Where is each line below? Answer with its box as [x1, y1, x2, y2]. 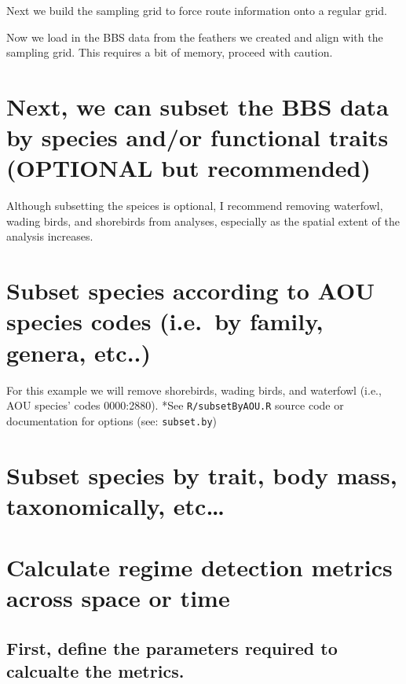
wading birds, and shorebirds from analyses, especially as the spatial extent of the [6, 212, 400, 229]
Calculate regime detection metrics [6, 551, 393, 583]
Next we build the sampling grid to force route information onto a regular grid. [6, 2, 387, 18]
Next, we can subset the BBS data [6, 90, 389, 122]
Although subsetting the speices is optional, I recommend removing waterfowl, [6, 197, 383, 214]
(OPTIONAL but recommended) [6, 152, 371, 184]
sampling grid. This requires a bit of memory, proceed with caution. [6, 44, 333, 61]
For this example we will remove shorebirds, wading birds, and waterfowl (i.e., [6, 381, 382, 398]
